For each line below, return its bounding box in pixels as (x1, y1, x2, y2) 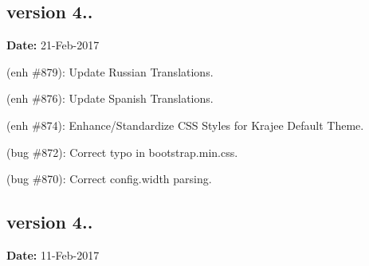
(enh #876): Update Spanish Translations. (6, 90, 214, 107)
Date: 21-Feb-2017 (6, 37, 100, 53)
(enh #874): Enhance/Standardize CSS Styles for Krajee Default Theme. (6, 116, 364, 133)
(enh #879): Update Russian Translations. (6, 63, 214, 80)
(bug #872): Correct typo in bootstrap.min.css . (6, 143, 238, 160)
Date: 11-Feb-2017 (6, 246, 100, 263)
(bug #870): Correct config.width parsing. (6, 170, 212, 187)
